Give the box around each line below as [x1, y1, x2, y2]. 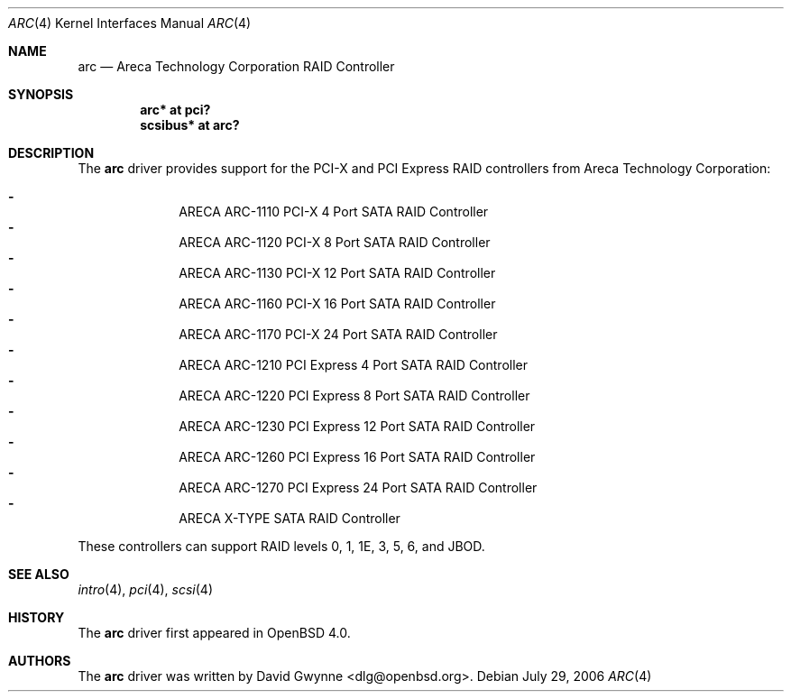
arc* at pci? [140, 102, 211, 117]
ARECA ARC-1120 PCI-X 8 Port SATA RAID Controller [179, 235, 491, 250]
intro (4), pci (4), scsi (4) [78, 582, 213, 597]
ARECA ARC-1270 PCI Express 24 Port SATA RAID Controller [179, 480, 538, 495]
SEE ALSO [8, 566, 69, 582]
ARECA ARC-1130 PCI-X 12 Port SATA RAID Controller [179, 265, 496, 281]
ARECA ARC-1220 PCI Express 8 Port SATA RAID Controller [179, 388, 530, 403]
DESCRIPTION [8, 145, 95, 161]
